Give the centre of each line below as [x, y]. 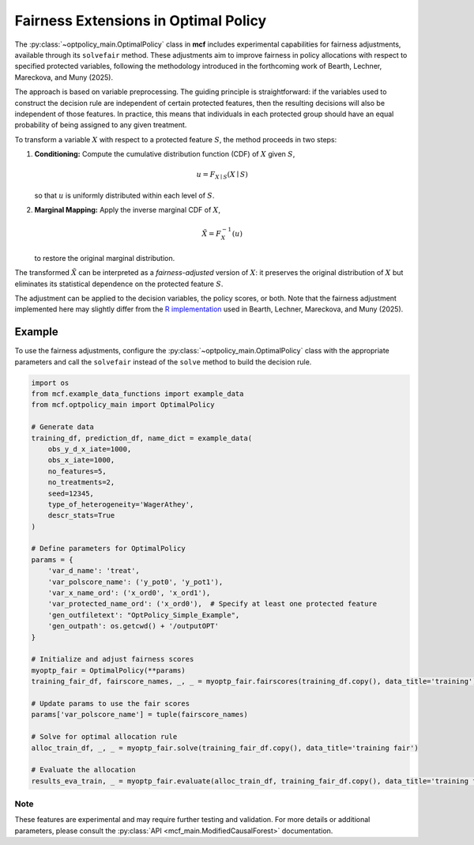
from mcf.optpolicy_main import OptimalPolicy [123, 405]
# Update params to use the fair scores [110, 703]
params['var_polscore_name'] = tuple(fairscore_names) [139, 715]
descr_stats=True [81, 515]
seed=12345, [71, 493]
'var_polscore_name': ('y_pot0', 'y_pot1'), [135, 582]
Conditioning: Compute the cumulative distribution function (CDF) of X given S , [165, 154]
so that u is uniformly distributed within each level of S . [124, 195]
